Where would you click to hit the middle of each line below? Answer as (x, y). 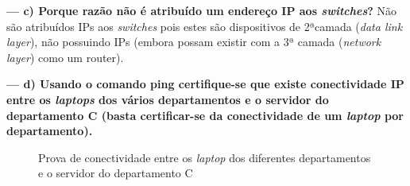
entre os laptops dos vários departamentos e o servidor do (168, 99)
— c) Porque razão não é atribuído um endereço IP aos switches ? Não (202, 10)
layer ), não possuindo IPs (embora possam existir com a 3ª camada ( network (194, 42)
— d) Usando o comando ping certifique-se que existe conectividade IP (205, 84)
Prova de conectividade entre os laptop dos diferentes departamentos (205, 157)
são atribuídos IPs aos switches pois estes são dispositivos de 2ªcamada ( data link (205, 26)
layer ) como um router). (65, 57)
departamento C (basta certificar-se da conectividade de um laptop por (205, 115)
